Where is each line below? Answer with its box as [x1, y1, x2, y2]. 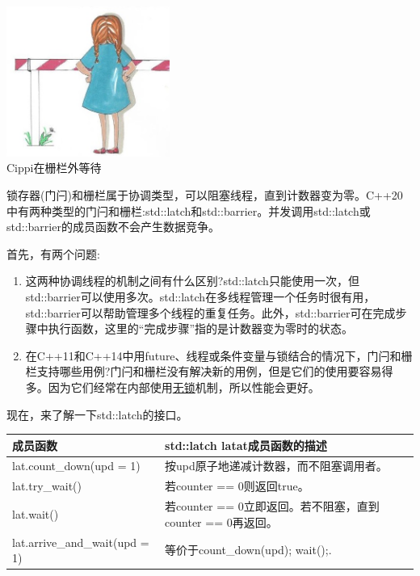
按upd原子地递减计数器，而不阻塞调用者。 [165, 457, 388, 474]
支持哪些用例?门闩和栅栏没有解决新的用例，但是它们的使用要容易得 [36, 363, 393, 380]
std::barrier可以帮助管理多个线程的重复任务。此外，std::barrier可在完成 [25, 304, 396, 321]
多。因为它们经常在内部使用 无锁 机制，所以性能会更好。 [25, 378, 320, 395]
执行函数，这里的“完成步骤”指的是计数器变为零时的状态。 [48, 320, 354, 337]
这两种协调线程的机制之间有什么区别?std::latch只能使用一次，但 [25, 272, 359, 289]
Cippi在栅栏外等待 [6, 159, 102, 176]
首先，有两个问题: [6, 245, 100, 262]
